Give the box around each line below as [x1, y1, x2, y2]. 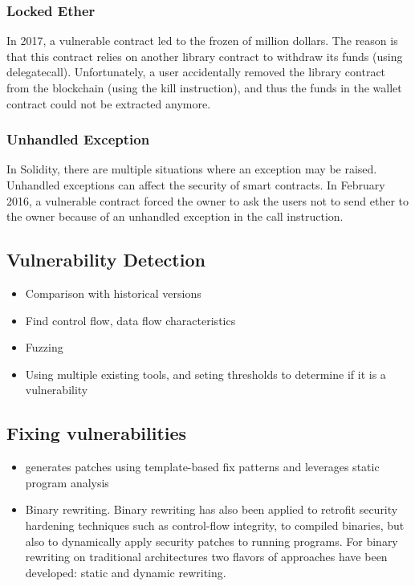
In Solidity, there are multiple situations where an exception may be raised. [6, 161, 377, 177]
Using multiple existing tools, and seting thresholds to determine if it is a [25, 365, 386, 382]
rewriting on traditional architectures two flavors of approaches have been [25, 548, 388, 565]
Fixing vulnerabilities [6, 421, 187, 446]
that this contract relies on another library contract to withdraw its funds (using [6, 47, 403, 64]
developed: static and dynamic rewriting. [25, 564, 226, 580]
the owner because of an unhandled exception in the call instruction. [6, 208, 344, 225]
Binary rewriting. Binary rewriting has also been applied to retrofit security [25, 501, 398, 518]
